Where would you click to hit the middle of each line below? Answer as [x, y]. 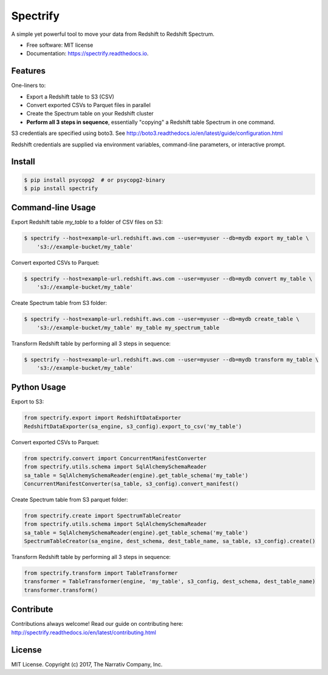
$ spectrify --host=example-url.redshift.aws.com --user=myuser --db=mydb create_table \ [162, 319]
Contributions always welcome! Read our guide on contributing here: [97, 624]
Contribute [32, 610]
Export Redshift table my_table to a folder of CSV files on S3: [87, 222]
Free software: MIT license [60, 45]
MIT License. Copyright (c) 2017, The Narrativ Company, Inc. [87, 664]
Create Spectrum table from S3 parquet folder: [70, 499]
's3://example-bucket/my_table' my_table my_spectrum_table [128, 327]
